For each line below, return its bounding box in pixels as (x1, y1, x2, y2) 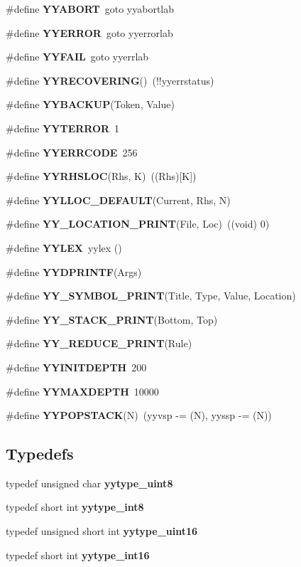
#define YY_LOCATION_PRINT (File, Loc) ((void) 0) (6, 216, 270, 231)
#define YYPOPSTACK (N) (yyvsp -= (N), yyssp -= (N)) (6, 408, 272, 423)
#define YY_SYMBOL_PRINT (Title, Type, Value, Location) (6, 288, 296, 303)
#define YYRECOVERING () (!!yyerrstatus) (6, 73, 214, 88)
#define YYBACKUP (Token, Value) (6, 97, 175, 112)
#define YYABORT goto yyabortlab (6, 1, 175, 16)
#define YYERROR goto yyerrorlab (6, 25, 173, 40)
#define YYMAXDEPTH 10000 (6, 383, 159, 398)
